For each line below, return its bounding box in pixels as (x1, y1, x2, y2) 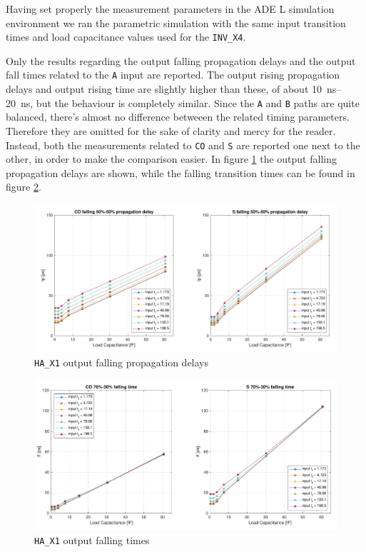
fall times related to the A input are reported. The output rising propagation (6, 67, 340, 82)
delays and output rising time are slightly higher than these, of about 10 (6, 81, 322, 96)
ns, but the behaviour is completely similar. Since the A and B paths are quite (20, 95, 360, 110)
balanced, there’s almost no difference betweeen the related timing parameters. (6, 109, 350, 124)
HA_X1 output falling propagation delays (34, 354, 209, 369)
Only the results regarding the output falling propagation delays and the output (6, 53, 356, 68)
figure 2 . (6, 179, 41, 194)
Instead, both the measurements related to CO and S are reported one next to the (6, 137, 360, 152)
